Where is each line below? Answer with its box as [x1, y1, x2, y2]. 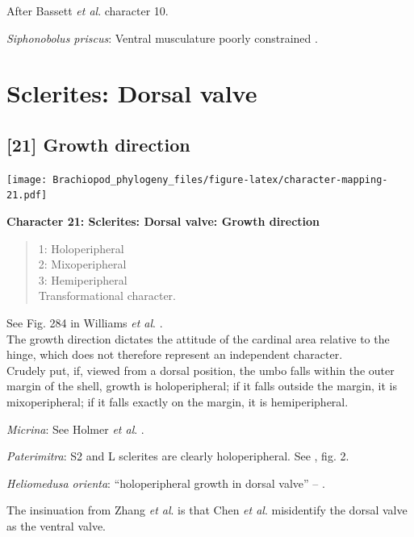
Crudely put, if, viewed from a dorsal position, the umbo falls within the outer [6, 361, 395, 378]
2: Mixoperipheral [38, 256, 127, 273]
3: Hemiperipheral [38, 271, 128, 288]
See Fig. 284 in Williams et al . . [6, 314, 163, 331]
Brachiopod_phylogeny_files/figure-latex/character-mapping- [52, 173, 388, 185]
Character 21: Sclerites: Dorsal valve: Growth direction [6, 213, 320, 230]
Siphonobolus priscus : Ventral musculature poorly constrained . [6, 29, 318, 46]
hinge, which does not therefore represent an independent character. [6, 346, 343, 363]
